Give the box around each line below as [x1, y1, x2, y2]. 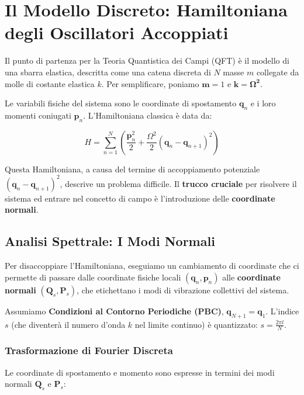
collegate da [256, 65, 299, 78]
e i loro [250, 97, 276, 109]
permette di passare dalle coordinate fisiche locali [5, 271, 181, 283]
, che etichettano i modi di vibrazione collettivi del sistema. [77, 283, 289, 296]
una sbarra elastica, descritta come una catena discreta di [5, 65, 211, 78]
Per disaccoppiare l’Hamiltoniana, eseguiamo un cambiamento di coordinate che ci [5, 259, 299, 272]
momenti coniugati [5, 109, 71, 121]
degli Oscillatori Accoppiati [5, 20, 229, 44]
